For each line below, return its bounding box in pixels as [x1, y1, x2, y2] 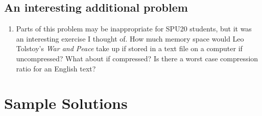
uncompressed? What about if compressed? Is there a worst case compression [16, 53, 258, 63]
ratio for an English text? [16, 63, 96, 73]
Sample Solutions [4, 93, 128, 113]
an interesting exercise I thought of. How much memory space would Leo [16, 33, 244, 44]
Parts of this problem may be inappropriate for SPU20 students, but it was [16, 23, 252, 34]
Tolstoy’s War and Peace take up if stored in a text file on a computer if [16, 43, 243, 54]
